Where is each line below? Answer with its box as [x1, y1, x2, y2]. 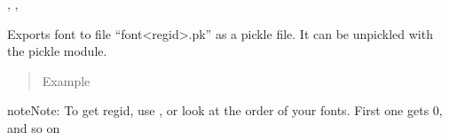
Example [42, 71, 91, 89]
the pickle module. [7, 42, 107, 60]
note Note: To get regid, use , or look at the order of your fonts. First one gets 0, [7, 101, 443, 120]
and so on [7, 118, 60, 136]
